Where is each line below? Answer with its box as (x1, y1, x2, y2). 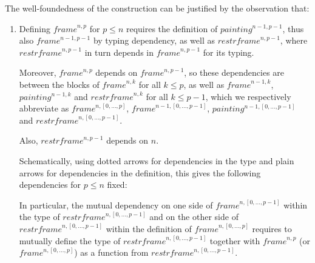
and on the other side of (149, 210, 239, 223)
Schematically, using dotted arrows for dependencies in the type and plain (19, 154, 294, 167)
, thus (282, 22, 304, 35)
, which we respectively (205, 90, 291, 102)
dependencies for (19, 178, 81, 191)
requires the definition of (126, 22, 218, 35)
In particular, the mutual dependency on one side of (19, 198, 213, 211)
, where (280, 34, 308, 47)
